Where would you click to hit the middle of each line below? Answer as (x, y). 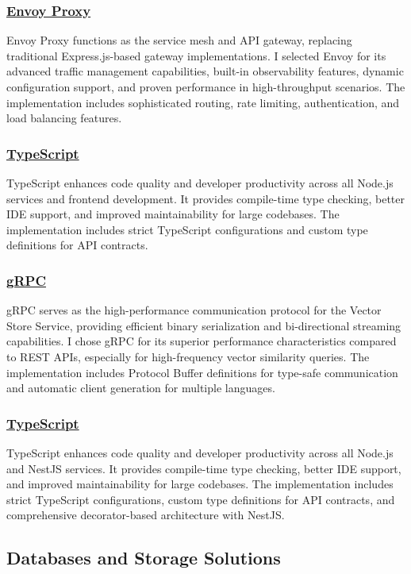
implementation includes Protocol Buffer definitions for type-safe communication (202, 372)
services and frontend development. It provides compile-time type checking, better (206, 198)
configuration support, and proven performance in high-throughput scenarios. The (206, 87)
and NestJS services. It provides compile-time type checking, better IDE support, (204, 468)
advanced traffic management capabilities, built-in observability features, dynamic (205, 71)
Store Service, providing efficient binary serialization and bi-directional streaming (204, 325)
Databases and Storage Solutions (144, 558)
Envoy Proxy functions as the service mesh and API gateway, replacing (179, 40)
